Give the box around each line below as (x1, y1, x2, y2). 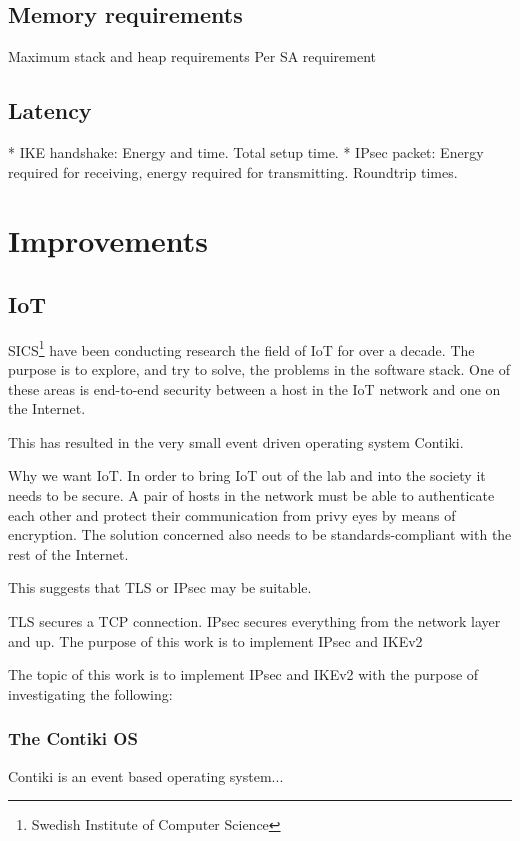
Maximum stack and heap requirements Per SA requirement (8, 46, 377, 67)
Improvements (8, 220, 209, 261)
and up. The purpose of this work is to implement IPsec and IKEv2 (8, 630, 423, 651)
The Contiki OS (8, 726, 138, 751)
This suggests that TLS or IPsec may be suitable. (8, 577, 312, 598)
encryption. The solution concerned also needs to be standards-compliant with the (8, 524, 512, 545)
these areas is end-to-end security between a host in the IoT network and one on (8, 378, 501, 399)
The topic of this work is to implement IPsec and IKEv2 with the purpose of (8, 664, 479, 685)
